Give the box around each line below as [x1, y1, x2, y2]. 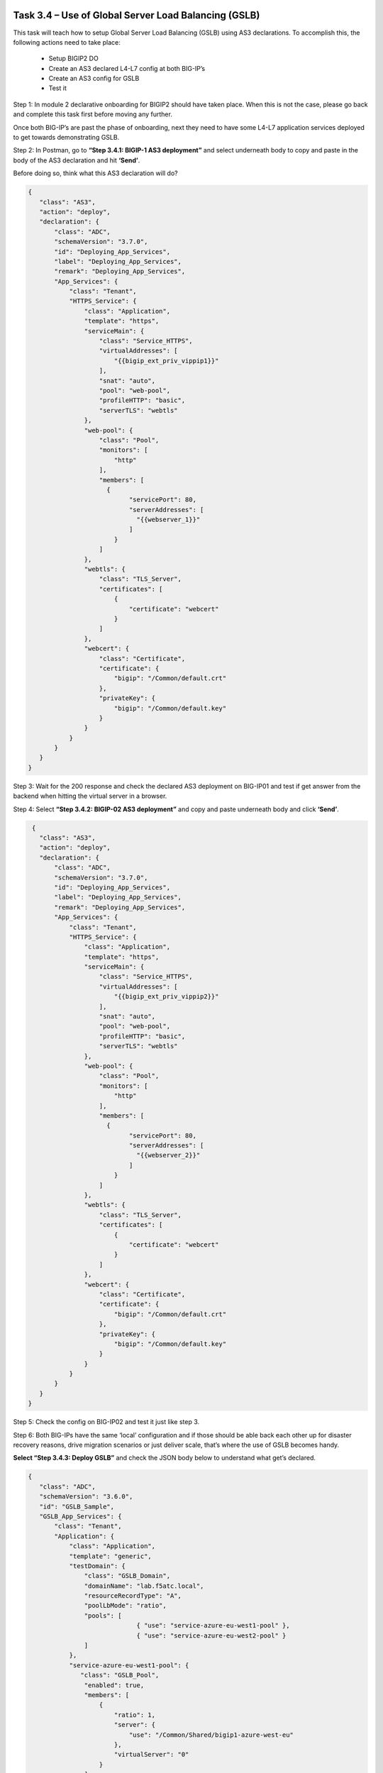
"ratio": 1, [113, 1711, 156, 1719]
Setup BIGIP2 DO [48, 54, 99, 63]
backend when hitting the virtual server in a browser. [13, 791, 167, 801]
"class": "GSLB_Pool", [80, 1671, 160, 1679]
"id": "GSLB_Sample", [39, 1502, 115, 1511]
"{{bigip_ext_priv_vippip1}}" [113, 357, 219, 365]
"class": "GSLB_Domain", [84, 1572, 170, 1580]
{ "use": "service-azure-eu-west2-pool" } [136, 1631, 287, 1640]
